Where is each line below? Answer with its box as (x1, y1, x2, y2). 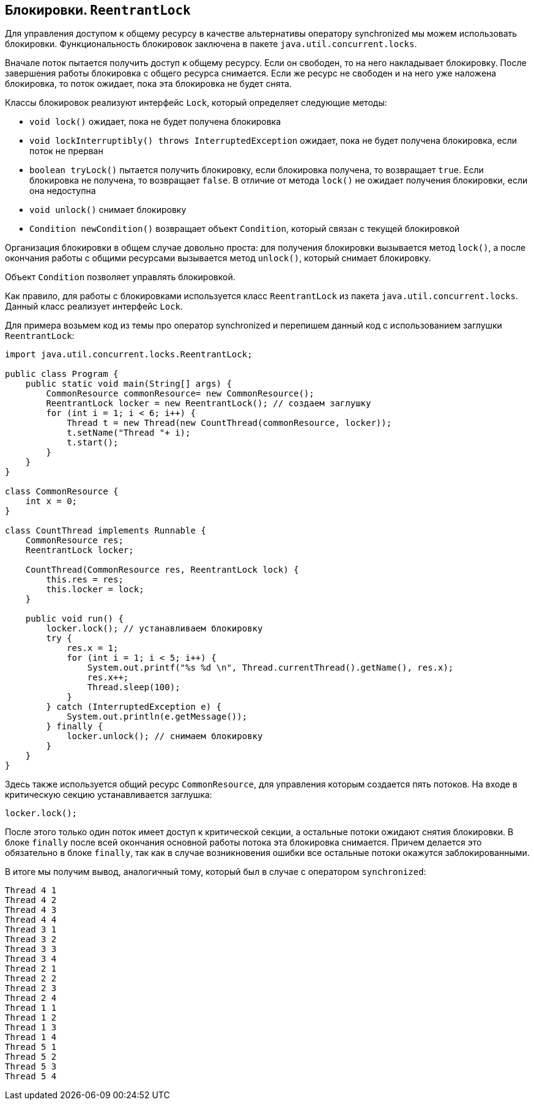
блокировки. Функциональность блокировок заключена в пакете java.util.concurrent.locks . (5, 39, 417, 50)
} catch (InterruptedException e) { (46, 702, 222, 712)
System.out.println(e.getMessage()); (67, 712, 248, 722)
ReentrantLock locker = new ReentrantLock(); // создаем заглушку (46, 398, 371, 409)
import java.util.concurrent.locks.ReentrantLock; (5, 349, 253, 360)
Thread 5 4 (5, 1071, 57, 1082)
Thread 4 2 (5, 895, 57, 906)
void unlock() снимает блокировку (29, 204, 187, 215)
